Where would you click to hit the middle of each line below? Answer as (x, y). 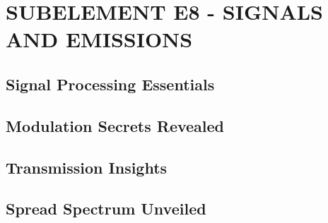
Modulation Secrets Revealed (115, 125)
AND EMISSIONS (99, 39)
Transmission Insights (87, 167)
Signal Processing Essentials (110, 84)
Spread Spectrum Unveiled (106, 209)
